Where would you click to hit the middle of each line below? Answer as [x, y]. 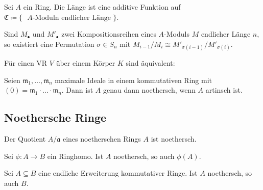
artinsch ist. [224, 90]
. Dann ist [77, 90]
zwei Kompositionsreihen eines [109, 34]
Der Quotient [25, 138]
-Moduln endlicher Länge [71, 18]
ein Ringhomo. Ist [75, 156]
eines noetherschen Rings [102, 138]
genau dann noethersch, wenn [149, 90]
